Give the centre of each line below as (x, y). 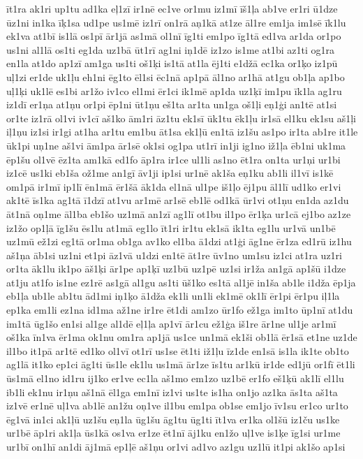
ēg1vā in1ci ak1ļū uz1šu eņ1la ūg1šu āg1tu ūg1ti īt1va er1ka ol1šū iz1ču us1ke (173, 419)
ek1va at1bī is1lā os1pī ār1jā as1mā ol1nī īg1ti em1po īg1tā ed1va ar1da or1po (174, 36)
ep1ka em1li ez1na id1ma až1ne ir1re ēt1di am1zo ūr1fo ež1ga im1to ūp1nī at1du (180, 310)
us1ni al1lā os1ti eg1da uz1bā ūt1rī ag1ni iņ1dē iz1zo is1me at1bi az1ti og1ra (171, 49)
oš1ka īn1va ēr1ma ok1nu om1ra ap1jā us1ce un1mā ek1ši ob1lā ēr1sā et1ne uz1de (182, 337)
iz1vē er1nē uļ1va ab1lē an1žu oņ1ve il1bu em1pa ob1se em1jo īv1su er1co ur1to (177, 406)
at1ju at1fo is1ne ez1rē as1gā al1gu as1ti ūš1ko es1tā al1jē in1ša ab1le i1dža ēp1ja (181, 282)
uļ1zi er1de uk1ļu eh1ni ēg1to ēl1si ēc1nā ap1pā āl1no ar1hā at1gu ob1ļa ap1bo (176, 76)
